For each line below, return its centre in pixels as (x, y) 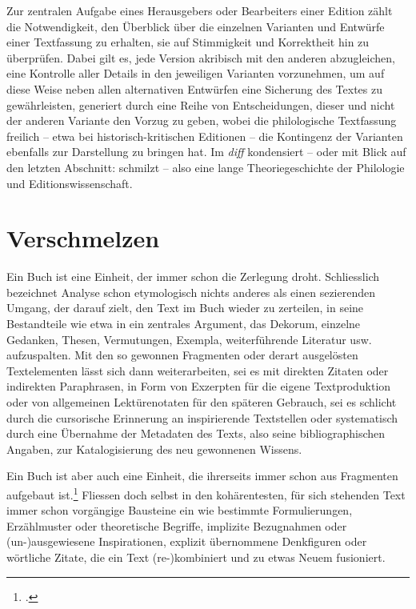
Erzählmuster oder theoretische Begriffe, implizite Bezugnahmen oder (177, 525)
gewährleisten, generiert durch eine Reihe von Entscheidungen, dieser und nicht (201, 104)
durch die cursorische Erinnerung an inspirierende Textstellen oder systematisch (202, 417)
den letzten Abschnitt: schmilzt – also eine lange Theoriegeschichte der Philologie (206, 167)
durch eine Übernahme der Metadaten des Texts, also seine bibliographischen (196, 433)
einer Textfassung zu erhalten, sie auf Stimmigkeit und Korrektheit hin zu (188, 42)
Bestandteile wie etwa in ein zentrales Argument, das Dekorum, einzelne (184, 324)
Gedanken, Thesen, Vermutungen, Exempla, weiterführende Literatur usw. (189, 339)
